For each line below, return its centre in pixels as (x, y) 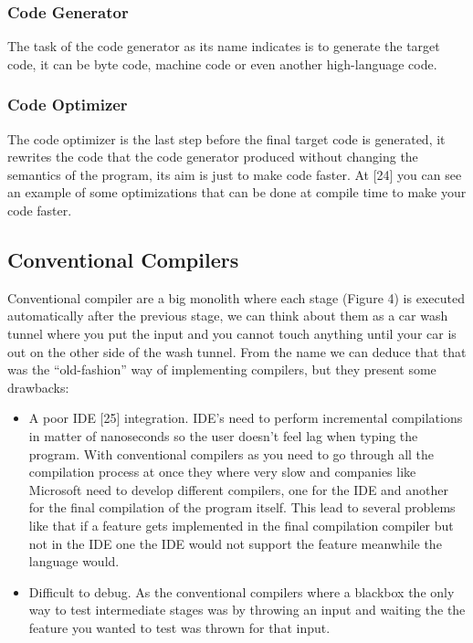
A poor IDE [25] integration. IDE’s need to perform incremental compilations (246, 418)
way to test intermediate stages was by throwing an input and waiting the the (247, 610)
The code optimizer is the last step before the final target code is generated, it (226, 138)
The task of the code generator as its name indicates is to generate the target (224, 46)
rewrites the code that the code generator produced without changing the (213, 157)
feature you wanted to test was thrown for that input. (179, 627)
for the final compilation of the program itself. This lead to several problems (242, 507)
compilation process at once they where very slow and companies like (222, 472)
